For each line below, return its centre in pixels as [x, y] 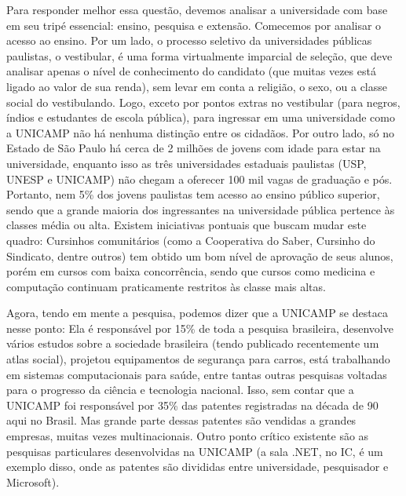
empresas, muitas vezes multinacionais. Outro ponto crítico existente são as [188, 436]
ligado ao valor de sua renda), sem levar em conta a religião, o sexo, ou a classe [197, 86]
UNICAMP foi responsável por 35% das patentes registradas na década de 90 [192, 405]
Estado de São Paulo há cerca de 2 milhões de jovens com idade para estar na [194, 148]
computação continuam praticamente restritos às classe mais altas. [166, 286]
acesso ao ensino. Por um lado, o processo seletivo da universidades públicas [189, 40]
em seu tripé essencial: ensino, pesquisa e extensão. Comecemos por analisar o [194, 25]
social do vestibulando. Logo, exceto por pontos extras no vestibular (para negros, [203, 102]
